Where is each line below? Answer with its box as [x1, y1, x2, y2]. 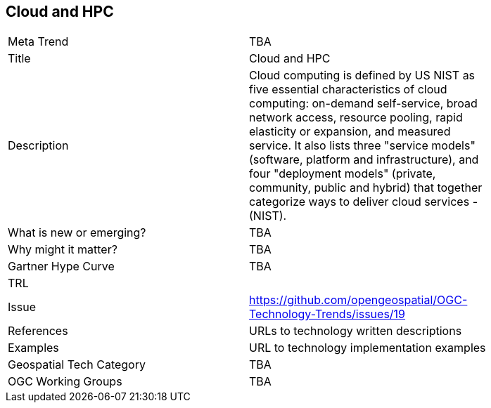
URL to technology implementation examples [249, 341, 486, 355]
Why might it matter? [8, 242, 117, 257]
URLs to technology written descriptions [249, 324, 462, 338]
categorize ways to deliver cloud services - [249, 195, 478, 209]
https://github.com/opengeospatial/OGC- [249, 293, 468, 308]
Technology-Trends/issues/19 [249, 307, 406, 322]
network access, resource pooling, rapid [249, 110, 463, 125]
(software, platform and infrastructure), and [249, 152, 479, 167]
